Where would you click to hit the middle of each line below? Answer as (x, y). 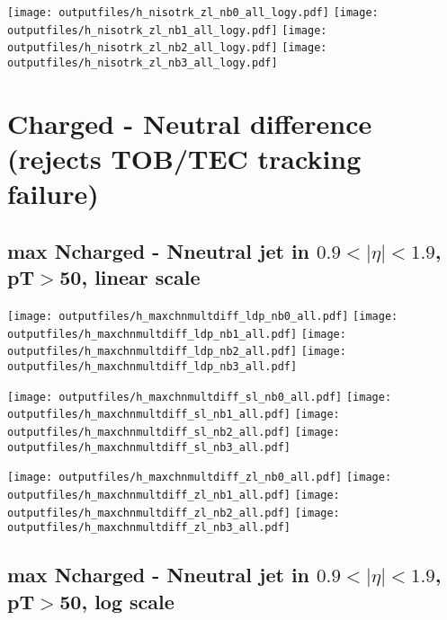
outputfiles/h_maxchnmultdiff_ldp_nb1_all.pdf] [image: (177, 334)
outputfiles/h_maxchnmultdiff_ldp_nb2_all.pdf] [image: (177, 352)
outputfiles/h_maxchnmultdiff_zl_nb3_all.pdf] (149, 528)
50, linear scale (130, 277)
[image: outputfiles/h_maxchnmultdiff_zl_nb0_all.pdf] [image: (200, 478)
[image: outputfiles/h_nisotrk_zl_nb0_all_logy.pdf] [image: (193, 13)
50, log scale (117, 601)
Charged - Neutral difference (190, 123)
